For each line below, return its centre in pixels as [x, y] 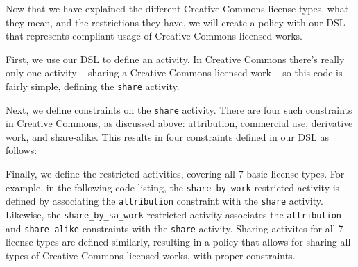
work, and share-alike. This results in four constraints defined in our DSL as [167, 136]
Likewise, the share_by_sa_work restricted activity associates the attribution [174, 214]
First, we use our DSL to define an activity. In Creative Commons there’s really [175, 59]
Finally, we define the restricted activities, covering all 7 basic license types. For [175, 174]
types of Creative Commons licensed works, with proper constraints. [151, 255]
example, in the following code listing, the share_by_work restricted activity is [173, 187]
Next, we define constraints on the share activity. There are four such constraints [179, 109]
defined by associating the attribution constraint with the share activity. [164, 201]
